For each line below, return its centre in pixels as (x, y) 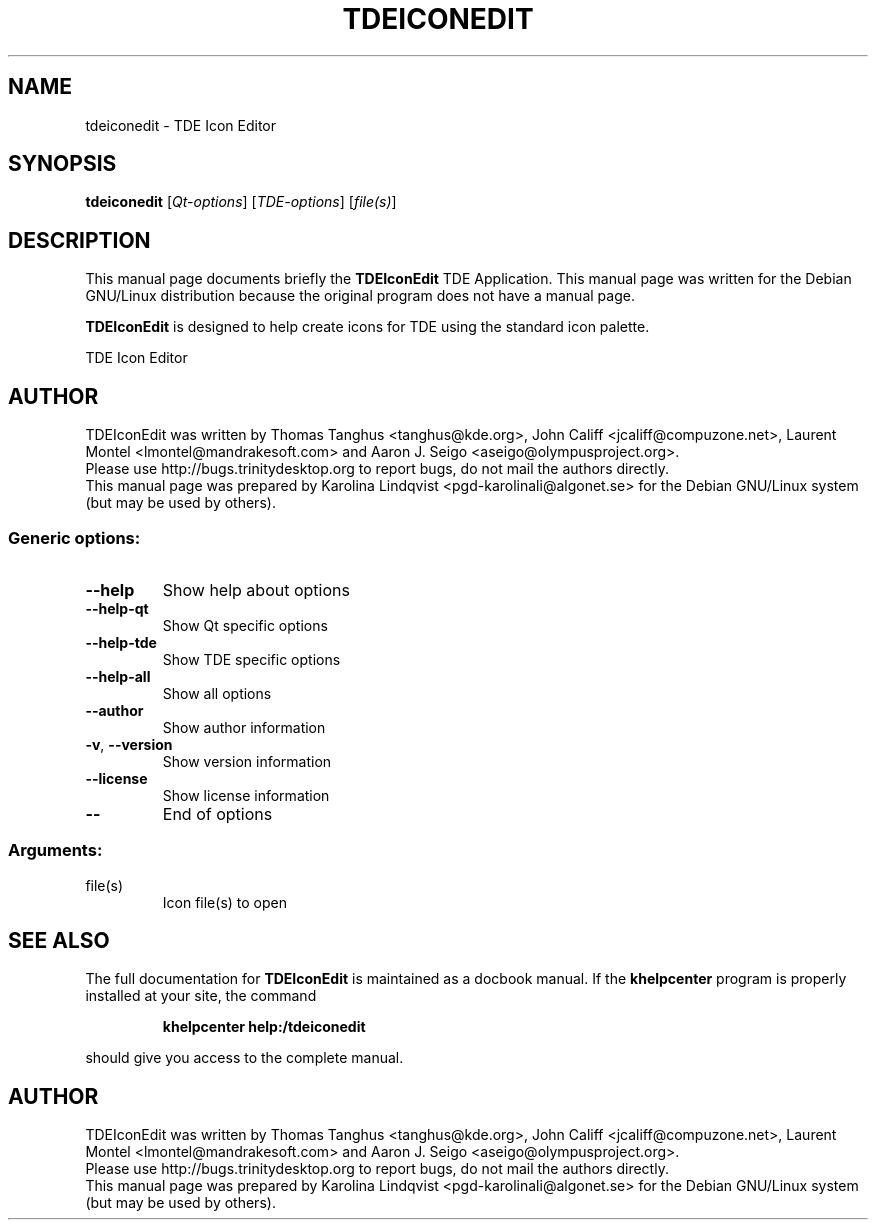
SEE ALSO (59, 941)
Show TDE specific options (251, 659)
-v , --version (129, 744)
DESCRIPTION (79, 240)
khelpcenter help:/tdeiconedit (264, 1027)
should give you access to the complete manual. (244, 1058)
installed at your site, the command (201, 996)
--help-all (118, 676)
